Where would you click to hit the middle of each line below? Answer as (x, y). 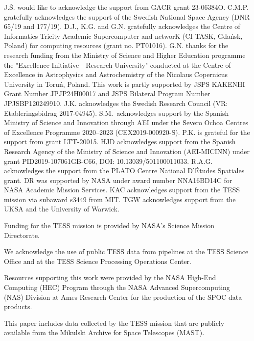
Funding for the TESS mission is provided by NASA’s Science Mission (109, 225)
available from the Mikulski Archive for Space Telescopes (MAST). (104, 332)
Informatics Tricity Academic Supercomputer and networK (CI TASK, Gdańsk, (123, 36)
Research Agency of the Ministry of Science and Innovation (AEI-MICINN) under (127, 151)
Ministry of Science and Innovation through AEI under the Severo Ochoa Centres (126, 122)
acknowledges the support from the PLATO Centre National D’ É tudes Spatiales (124, 170)
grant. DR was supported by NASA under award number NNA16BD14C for (118, 180)
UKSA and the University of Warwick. (62, 209)
